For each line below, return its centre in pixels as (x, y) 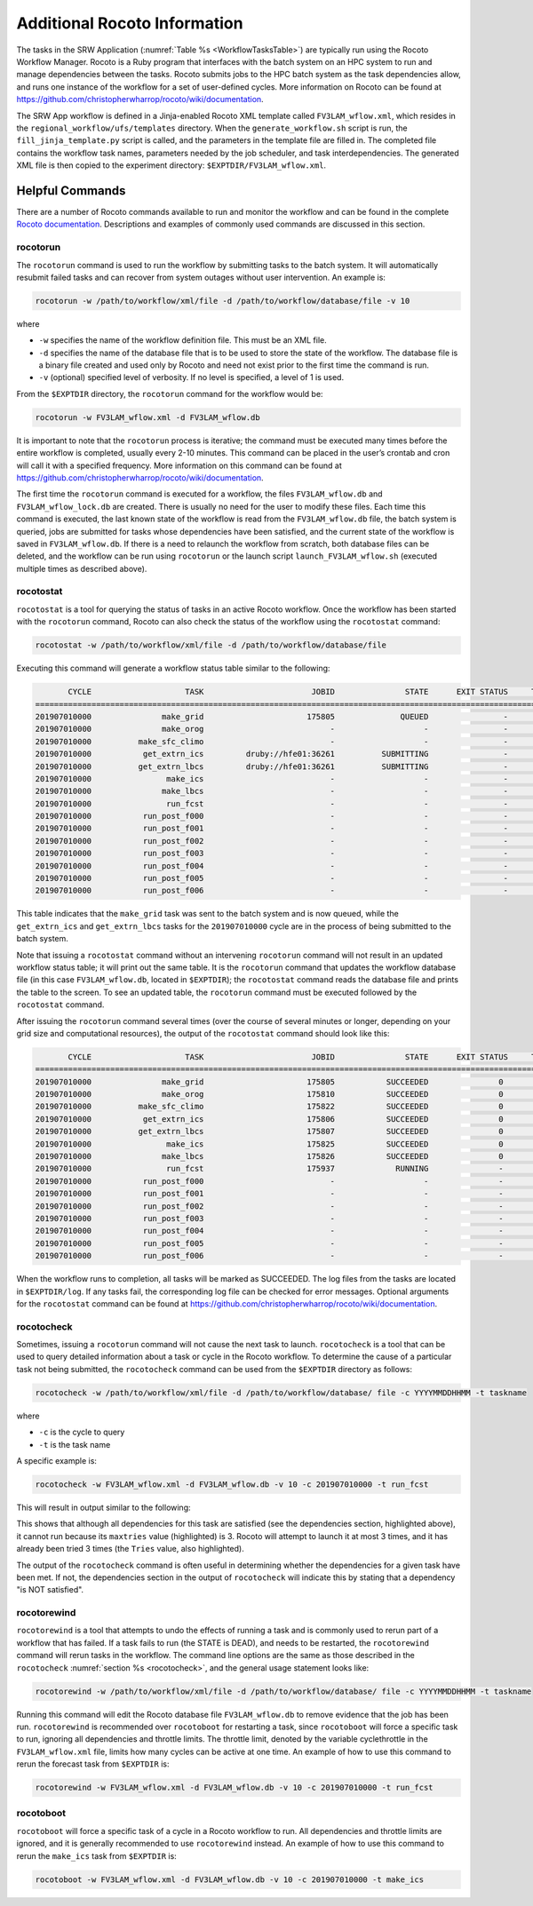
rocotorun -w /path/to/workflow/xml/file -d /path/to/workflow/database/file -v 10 (223, 301)
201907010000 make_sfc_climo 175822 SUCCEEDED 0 (269, 1107)
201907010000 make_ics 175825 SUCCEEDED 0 (269, 1144)
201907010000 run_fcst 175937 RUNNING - (269, 1169)
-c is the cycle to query (82, 1432)
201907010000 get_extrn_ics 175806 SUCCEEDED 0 (269, 1119)
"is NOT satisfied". (50, 1590)
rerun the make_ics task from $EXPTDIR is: (96, 1855)
